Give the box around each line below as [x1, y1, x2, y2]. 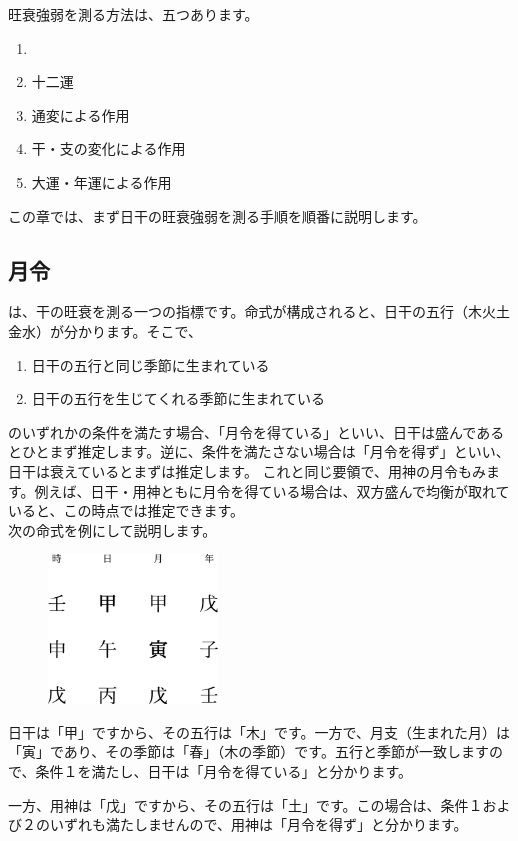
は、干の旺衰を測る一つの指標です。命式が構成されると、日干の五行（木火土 [8, 301, 511, 322]
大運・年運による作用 [31, 171, 172, 192]
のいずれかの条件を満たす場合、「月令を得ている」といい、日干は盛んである [8, 421, 505, 442]
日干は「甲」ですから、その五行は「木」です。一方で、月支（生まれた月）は [8, 721, 511, 742]
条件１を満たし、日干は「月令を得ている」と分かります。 [35, 761, 413, 782]
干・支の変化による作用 [31, 138, 186, 159]
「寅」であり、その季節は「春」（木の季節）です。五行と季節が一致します [8, 741, 489, 762]
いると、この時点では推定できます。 [8, 500, 245, 521]
